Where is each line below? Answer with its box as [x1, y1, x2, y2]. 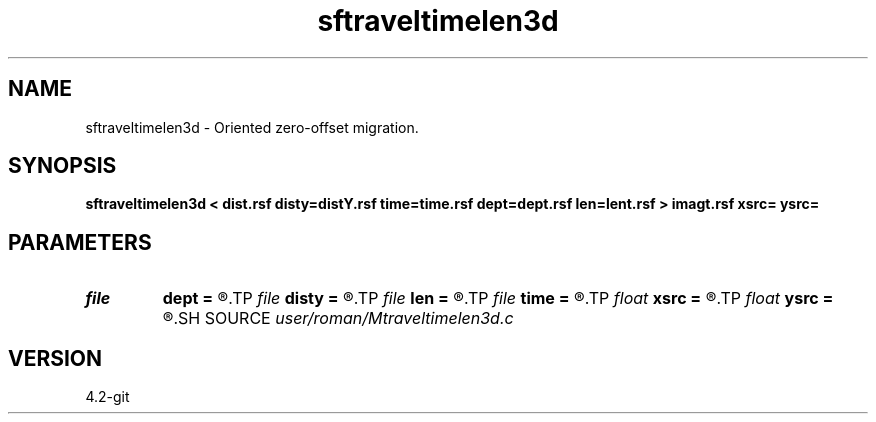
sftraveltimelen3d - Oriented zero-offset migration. [85, 118, 419, 136]
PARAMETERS [8, 229, 152, 255]
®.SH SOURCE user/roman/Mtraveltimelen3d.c [162, 308, 514, 329]
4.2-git [85, 388, 130, 406]
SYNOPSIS [8, 153, 117, 179]
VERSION [8, 345, 103, 371]
